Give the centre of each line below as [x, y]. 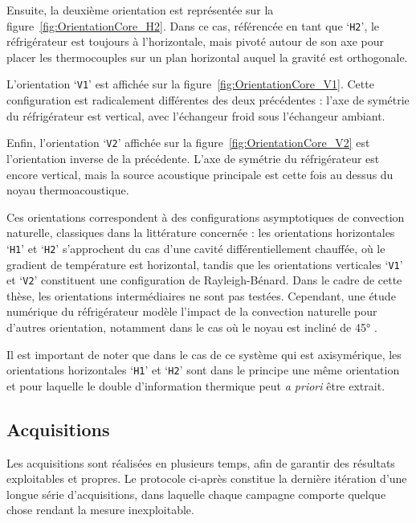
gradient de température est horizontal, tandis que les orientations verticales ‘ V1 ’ [205, 264]
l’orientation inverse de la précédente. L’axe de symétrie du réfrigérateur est [193, 158]
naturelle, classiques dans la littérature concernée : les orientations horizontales [201, 233]
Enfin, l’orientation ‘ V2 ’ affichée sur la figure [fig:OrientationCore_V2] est [188, 143]
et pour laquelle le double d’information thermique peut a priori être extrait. [196, 385]
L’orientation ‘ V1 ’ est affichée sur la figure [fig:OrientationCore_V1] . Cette [190, 84]
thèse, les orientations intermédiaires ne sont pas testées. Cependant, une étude [201, 295]
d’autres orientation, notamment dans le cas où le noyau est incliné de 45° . [192, 327]
